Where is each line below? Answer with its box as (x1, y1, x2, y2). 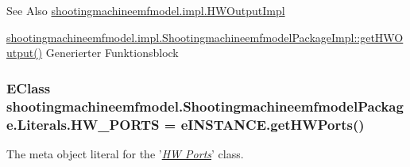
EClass (6, 78, 51, 97)
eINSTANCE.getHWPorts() (180, 114, 365, 134)
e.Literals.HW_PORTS (6, 114, 160, 134)
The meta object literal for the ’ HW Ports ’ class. (6, 145, 244, 161)
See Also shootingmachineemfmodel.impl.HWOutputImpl (6, 2, 285, 18)
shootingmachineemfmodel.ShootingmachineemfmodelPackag (6, 96, 404, 116)
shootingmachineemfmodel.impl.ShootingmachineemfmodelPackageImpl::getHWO (6, 28, 404, 45)
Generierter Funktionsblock (45, 44, 179, 61)
